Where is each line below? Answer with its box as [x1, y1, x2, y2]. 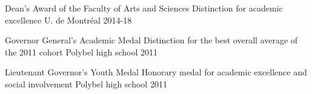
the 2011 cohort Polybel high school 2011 [5, 45, 158, 58]
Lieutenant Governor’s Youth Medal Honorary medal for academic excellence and [5, 66, 307, 78]
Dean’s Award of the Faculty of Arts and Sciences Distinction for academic [5, 2, 283, 14]
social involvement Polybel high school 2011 [5, 77, 167, 90]
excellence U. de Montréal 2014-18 [5, 13, 132, 26]
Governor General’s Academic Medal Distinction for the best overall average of [5, 34, 298, 46]
